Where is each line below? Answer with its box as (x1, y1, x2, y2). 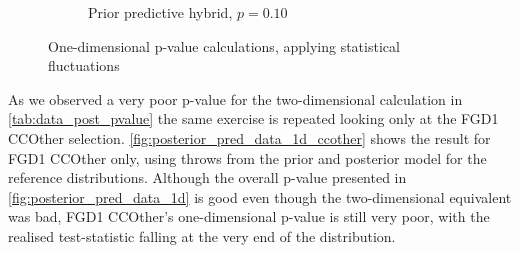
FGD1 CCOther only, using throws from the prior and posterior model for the (8, 147, 487, 168)
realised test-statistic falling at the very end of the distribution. (8, 225, 396, 246)
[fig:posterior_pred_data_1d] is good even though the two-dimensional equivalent (8, 186, 512, 207)
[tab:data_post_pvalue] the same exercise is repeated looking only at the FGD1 (8, 108, 499, 129)
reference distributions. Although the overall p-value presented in (8, 167, 407, 188)
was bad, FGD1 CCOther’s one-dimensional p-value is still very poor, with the (8, 206, 490, 227)
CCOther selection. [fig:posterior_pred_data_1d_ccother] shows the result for (8, 127, 491, 148)
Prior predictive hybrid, (88, 2, 233, 22)
